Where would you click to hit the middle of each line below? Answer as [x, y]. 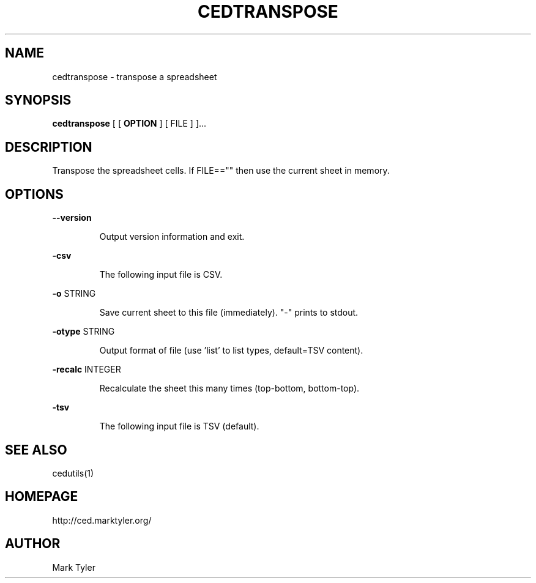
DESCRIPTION [49, 147]
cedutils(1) [73, 473]
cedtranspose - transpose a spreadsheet [135, 76]
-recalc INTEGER [87, 369]
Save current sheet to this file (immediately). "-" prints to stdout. [229, 313]
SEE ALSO [36, 450]
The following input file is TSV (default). [179, 426]
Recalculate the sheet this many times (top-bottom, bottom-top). [229, 388]
